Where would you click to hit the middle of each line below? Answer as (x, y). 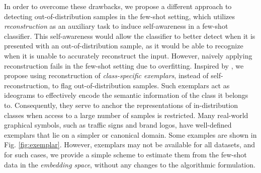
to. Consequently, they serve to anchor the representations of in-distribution (121, 105)
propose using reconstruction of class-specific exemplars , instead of (106, 75)
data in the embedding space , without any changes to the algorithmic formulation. (130, 164)
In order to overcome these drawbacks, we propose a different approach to (118, 6)
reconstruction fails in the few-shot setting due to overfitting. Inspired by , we (124, 65)
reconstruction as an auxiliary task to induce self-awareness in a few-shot (116, 26)
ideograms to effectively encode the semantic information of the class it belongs (126, 95)
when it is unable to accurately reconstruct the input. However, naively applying (128, 55)
